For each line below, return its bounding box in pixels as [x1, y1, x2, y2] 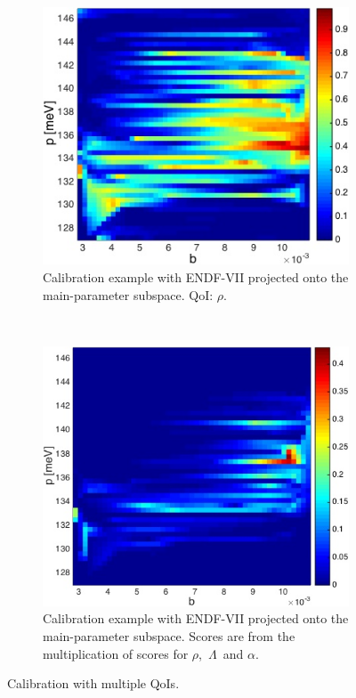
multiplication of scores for [43, 644, 189, 662]
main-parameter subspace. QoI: [43, 285, 214, 304]
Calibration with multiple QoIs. [7, 674, 180, 693]
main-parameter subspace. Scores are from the [43, 627, 295, 645]
